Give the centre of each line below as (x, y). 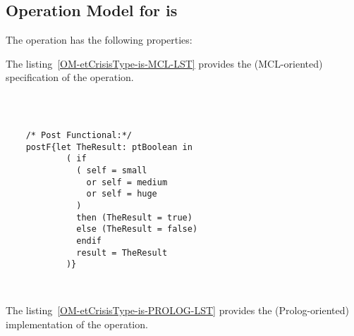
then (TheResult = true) (134, 217)
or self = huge (122, 194)
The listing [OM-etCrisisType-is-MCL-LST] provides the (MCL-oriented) (164, 63)
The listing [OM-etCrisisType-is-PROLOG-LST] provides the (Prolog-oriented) (177, 310)
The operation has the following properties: (99, 40)
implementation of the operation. (77, 324)
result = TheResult (122, 253)
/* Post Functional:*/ (79, 135)
